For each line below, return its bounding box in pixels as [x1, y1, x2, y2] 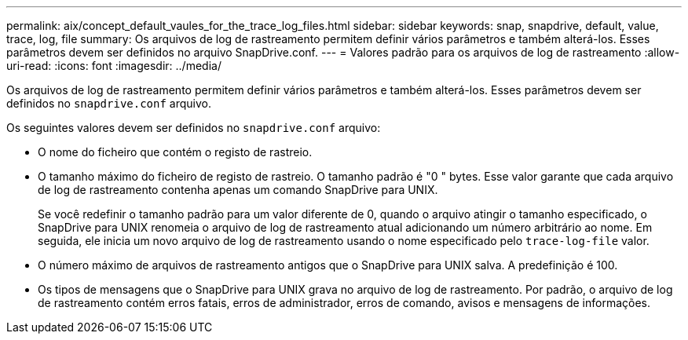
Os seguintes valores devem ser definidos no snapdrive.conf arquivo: [6, 121, 381, 134]
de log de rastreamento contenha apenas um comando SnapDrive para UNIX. [38, 183, 438, 196]
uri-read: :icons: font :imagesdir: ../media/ [6, 59, 221, 72]
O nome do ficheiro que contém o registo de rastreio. [38, 145, 313, 159]
